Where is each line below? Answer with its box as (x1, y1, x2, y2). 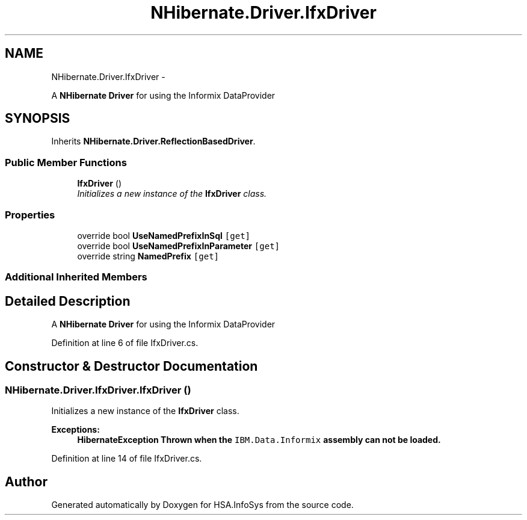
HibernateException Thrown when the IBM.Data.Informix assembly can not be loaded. (77, 435, 441, 445)
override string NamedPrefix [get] (77, 250, 220, 261)
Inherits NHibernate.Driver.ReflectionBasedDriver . (51, 136, 256, 147)
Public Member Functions (5, 156, 127, 169)
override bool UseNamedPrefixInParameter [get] (77, 240, 280, 251)
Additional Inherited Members (5, 271, 147, 283)
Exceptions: (51, 424, 100, 435)
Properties (5, 208, 55, 221)
